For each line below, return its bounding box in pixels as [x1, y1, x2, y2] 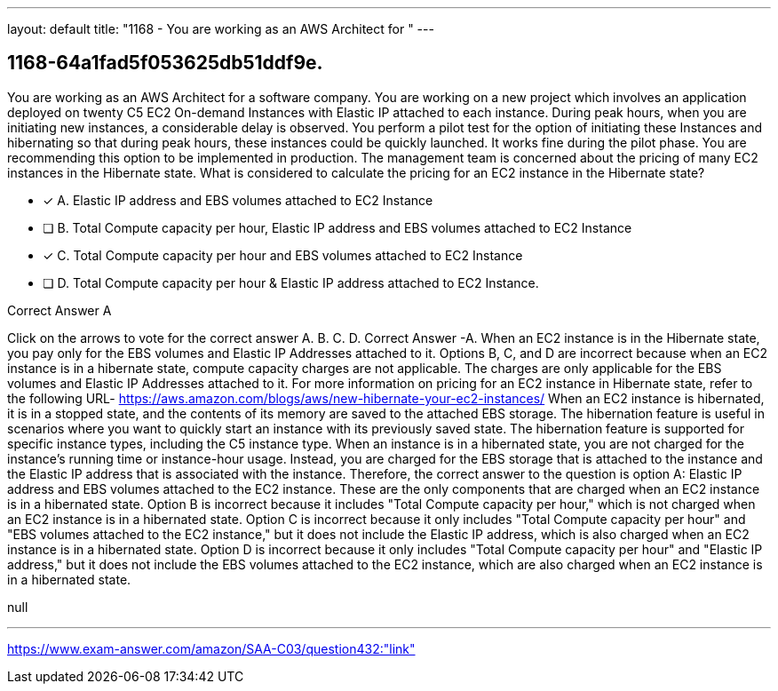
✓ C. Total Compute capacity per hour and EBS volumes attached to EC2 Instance [43, 247, 523, 263]
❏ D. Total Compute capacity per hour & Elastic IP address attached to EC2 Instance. [43, 274, 539, 290]
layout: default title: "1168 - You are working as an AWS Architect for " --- [7, 21, 434, 36]
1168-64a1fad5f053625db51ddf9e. [7, 52, 323, 75]
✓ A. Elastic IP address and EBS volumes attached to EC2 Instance [43, 192, 433, 208]
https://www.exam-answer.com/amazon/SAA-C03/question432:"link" [7, 640, 416, 656]
